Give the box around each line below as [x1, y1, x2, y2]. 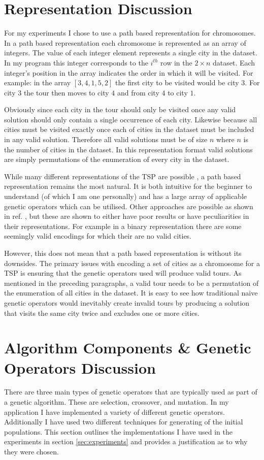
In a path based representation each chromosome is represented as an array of [4, 37, 246, 48]
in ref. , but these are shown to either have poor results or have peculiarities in [4, 211, 249, 221]
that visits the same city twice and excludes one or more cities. [4, 307, 200, 318]
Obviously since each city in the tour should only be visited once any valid [4, 104, 236, 115]
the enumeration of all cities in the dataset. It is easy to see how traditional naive [4, 287, 258, 298]
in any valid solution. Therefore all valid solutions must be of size [4, 134, 208, 145]
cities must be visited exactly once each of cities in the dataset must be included [4, 124, 254, 135]
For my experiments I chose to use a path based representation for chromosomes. [4, 27, 256, 38]
